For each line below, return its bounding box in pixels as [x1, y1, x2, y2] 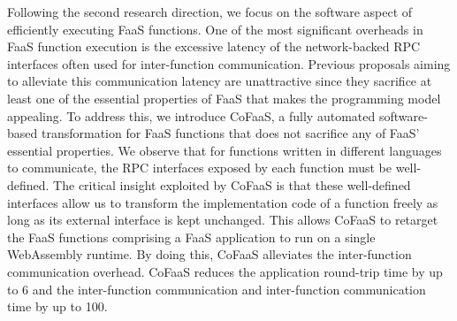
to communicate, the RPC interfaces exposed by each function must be [7, 158, 392, 177]
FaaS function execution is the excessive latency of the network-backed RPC [7, 37, 421, 56]
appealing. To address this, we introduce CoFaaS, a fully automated [7, 106, 376, 125]
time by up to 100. [7, 297, 108, 316]
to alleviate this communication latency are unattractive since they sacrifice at [7, 72, 432, 90]
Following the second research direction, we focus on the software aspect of [7, 3, 413, 20]
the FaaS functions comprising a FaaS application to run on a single [7, 227, 376, 246]
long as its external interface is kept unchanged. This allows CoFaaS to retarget [7, 210, 438, 229]
